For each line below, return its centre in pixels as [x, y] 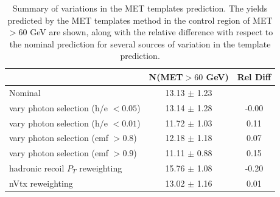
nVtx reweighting [41, 183]
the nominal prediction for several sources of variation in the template [140, 43]
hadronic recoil [37, 168]
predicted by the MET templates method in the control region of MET [140, 20]
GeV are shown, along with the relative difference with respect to [152, 32]
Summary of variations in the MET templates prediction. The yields [140, 8]
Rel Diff [254, 76]
